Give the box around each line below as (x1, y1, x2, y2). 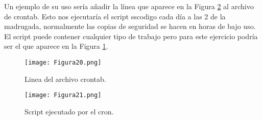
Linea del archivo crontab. (25, 73, 106, 84)
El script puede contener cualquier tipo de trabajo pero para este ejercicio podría (4, 31, 258, 41)
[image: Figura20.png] (25, 58, 102, 66)
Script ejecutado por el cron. (25, 106, 114, 116)
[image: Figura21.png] (25, 92, 102, 99)
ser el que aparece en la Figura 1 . (4, 41, 108, 51)
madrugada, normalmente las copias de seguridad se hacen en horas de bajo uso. (4, 21, 256, 32)
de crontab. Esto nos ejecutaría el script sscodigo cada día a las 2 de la (4, 11, 226, 21)
